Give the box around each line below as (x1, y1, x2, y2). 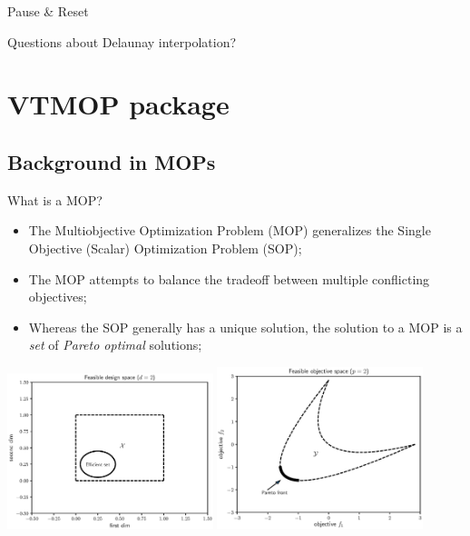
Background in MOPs (7, 147, 216, 175)
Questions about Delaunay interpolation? (7, 32, 237, 51)
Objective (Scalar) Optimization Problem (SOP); (28, 238, 302, 257)
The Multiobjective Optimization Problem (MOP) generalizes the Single (28, 221, 431, 240)
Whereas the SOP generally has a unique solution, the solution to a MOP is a (28, 317, 463, 336)
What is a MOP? (7, 190, 103, 209)
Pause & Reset (7, 2, 89, 20)
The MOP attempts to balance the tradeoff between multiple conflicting (28, 269, 430, 288)
